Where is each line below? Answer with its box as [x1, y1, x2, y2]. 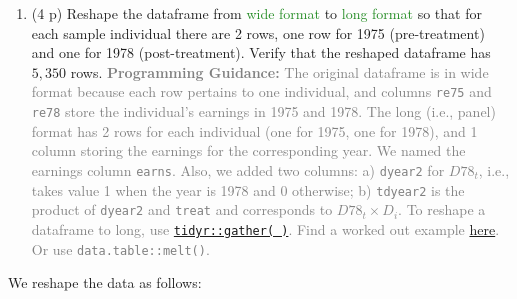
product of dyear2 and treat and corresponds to [31, 199, 333, 220]
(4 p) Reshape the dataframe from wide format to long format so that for [31, 3, 482, 23]
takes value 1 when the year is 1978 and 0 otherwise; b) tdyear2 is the [31, 179, 465, 200]
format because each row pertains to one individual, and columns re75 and [31, 81, 492, 102]
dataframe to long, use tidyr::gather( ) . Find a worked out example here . [31, 218, 500, 239]
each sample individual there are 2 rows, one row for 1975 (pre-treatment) [31, 22, 485, 43]
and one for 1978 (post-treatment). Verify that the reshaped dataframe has [31, 42, 491, 63]
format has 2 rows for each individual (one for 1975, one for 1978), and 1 [31, 120, 478, 141]
